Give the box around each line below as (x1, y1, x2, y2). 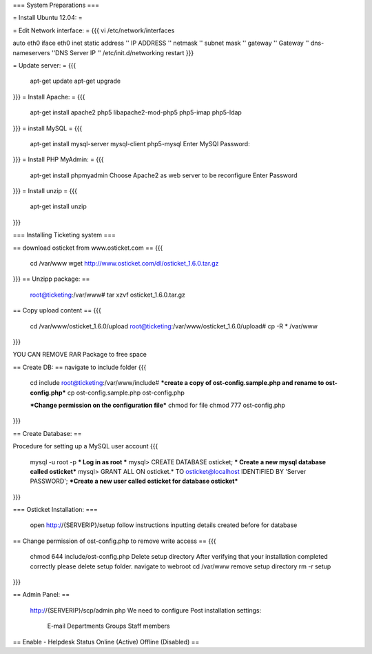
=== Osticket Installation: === (12, 506, 98, 514)
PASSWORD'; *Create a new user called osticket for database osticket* (30, 477, 238, 486)
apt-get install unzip (30, 202, 87, 210)
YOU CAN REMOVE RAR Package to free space (12, 350, 147, 359)
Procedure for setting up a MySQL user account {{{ (12, 442, 158, 450)
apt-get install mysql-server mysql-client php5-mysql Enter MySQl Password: (30, 139, 251, 148)
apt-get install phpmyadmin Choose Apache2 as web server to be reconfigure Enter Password (30, 171, 298, 179)
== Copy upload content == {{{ (12, 306, 101, 315)
